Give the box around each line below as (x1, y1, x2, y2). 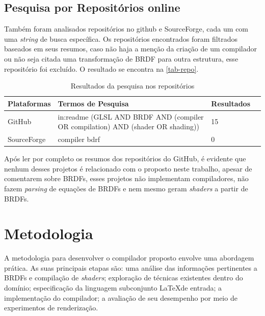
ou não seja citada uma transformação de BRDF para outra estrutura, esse (4, 53, 238, 64)
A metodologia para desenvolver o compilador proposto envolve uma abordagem (4, 252, 254, 263)
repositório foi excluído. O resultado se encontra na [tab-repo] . (4, 63, 199, 74)
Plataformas (8, 98, 51, 108)
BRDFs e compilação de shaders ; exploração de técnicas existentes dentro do (4, 272, 243, 283)
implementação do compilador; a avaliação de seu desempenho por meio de (4, 292, 237, 303)
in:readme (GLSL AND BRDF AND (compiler (58, 111, 204, 122)
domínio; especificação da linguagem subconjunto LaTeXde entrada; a (4, 282, 222, 293)
